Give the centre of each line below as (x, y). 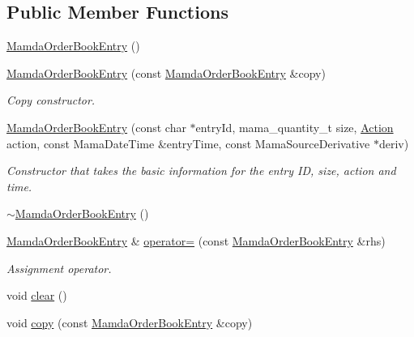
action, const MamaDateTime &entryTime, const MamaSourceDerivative (188, 143)
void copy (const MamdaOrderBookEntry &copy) (130, 322)
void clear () (37, 295)
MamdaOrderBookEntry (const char (96, 127)
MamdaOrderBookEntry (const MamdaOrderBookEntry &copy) (166, 73)
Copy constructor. (51, 100)
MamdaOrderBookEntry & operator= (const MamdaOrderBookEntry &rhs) (196, 240)
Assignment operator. (59, 268)
